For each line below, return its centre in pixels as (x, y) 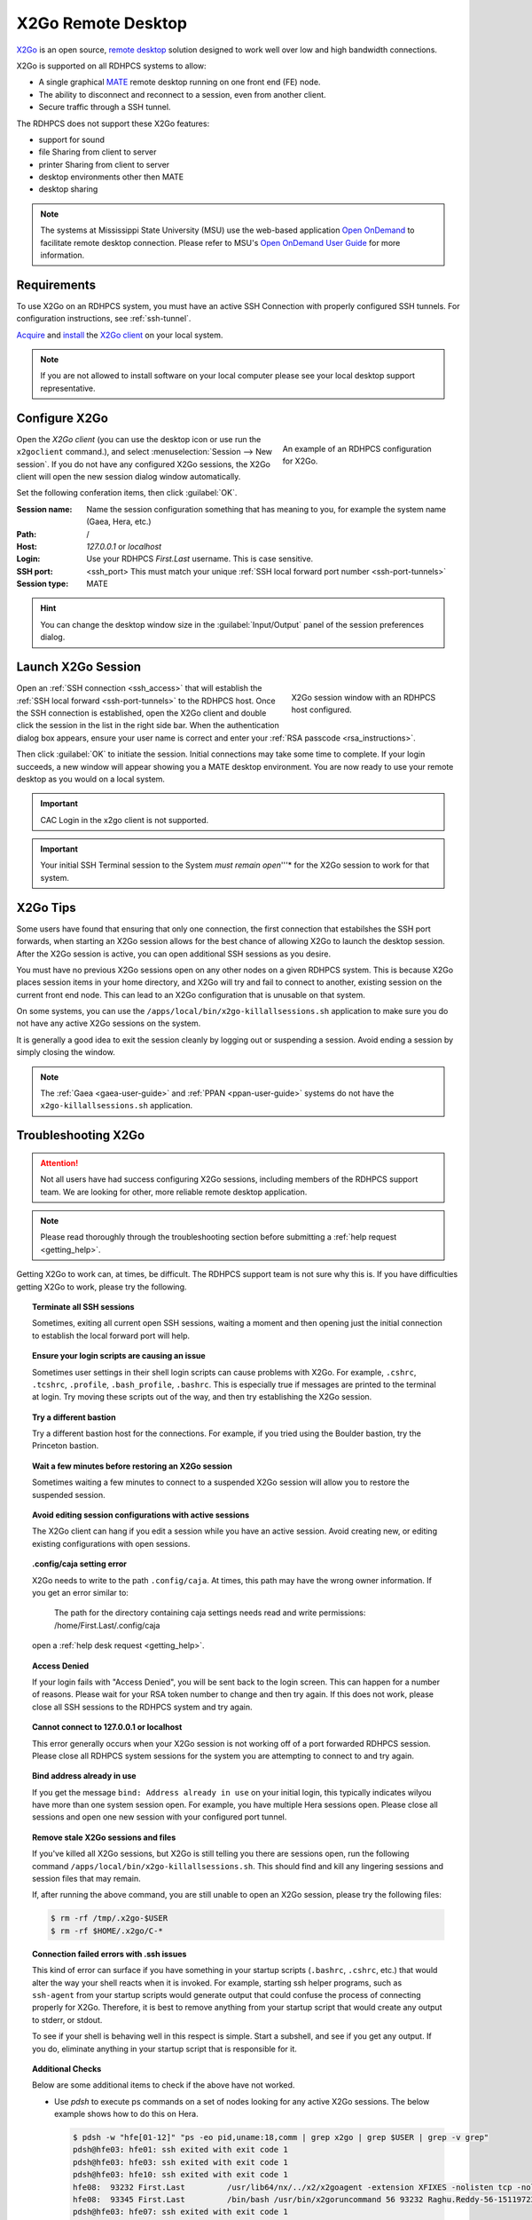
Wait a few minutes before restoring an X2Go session (132, 1466)
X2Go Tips (47, 907)
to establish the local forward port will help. (111, 1336)
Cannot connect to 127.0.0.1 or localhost (107, 1727)
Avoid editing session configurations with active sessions (141, 1515)
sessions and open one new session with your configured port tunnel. (160, 1817)
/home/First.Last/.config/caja (107, 1625)
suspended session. (69, 1495)
